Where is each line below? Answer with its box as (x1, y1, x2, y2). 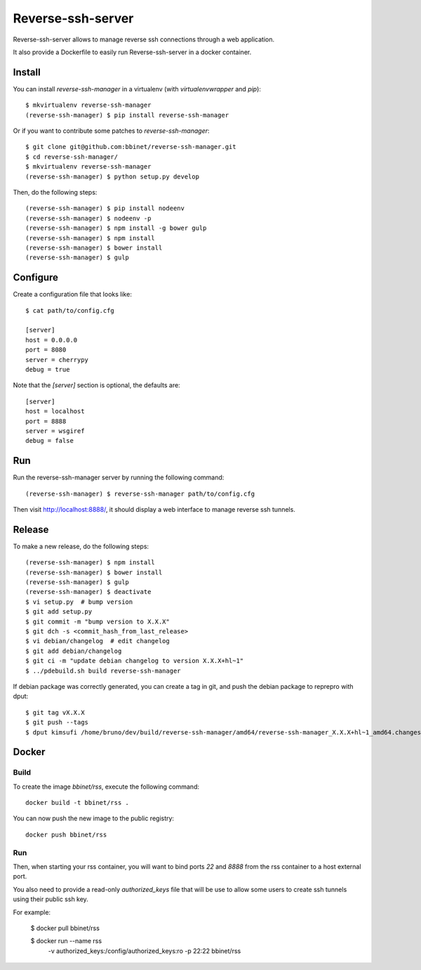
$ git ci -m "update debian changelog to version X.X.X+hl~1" (25, 657, 244, 665)
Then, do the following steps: (13, 188, 98, 196)
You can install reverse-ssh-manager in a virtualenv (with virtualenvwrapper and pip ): (13, 84, 261, 93)
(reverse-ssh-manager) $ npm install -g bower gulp (25, 224, 207, 232)
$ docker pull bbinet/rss (30, 924, 100, 932)
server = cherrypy (25, 356, 89, 363)
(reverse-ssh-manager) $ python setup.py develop (25, 172, 200, 181)
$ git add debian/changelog (25, 647, 122, 655)
